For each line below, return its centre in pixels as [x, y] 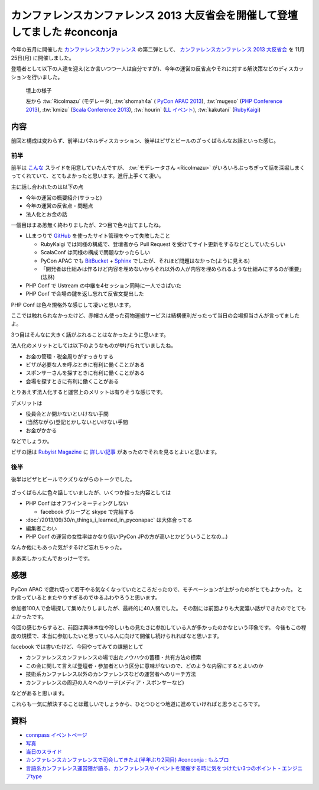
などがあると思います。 [39, 693]
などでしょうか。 [32, 441]
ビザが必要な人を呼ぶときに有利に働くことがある [85, 364]
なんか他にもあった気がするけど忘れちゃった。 [68, 548]
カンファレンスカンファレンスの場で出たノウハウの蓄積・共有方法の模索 [113, 658]
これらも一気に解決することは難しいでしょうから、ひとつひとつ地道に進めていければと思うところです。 [137, 704]
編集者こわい [41, 528]
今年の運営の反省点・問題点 [59, 206]
